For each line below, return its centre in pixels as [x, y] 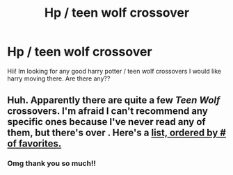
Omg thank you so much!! [51, 163]
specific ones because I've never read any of [107, 122]
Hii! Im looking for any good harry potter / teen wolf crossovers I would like [114, 71]
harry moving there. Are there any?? [59, 78]
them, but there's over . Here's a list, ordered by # [116, 133]
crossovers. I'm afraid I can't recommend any [108, 111]
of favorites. [34, 144]
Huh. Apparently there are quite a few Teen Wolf [114, 100]
